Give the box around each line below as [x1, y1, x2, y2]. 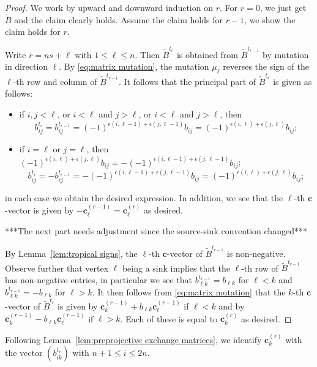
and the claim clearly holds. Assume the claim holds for [14, 13, 223, 26]
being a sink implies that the [122, 261, 230, 274]
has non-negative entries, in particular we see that [5, 273, 192, 286]
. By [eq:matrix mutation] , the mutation [59, 60, 209, 73]
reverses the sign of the [223, 60, 309, 73]
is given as [273, 75, 312, 87]
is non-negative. [226, 247, 286, 260]
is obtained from [176, 48, 239, 61]
